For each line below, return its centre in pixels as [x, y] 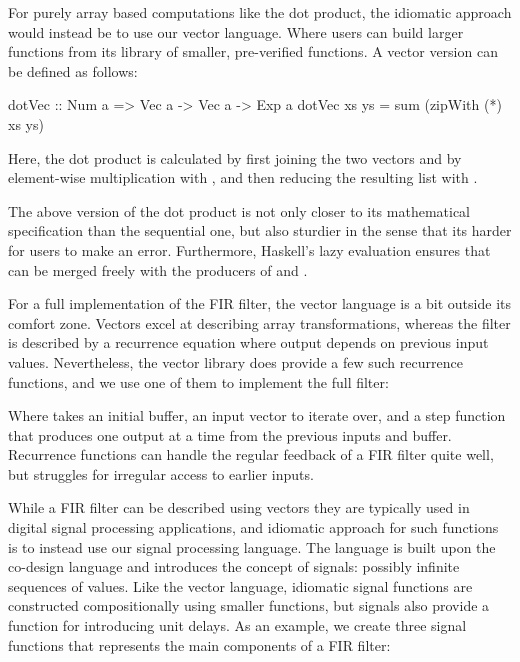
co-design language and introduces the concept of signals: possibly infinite [234, 566]
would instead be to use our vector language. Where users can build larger [236, 31]
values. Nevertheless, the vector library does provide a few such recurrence [235, 361]
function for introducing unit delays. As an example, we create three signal [237, 625]
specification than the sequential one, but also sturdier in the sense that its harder [260, 230]
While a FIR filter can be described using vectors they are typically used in [239, 507]
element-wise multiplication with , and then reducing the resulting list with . [243, 177]
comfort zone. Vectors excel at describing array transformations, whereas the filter [259, 322]
